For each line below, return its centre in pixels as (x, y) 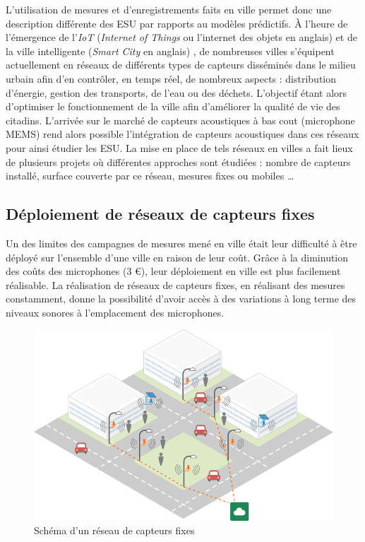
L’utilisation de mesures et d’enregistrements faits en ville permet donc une (169, 9)
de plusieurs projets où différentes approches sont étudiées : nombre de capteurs (178, 161)
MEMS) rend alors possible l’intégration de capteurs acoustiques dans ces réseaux (182, 134)
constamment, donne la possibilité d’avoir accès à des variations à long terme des (181, 299)
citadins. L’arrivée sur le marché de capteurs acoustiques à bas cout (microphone (180, 120)
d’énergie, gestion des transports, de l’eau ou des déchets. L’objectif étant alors (176, 92)
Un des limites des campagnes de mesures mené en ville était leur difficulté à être (181, 243)
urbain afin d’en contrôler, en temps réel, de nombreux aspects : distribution (171, 78)
